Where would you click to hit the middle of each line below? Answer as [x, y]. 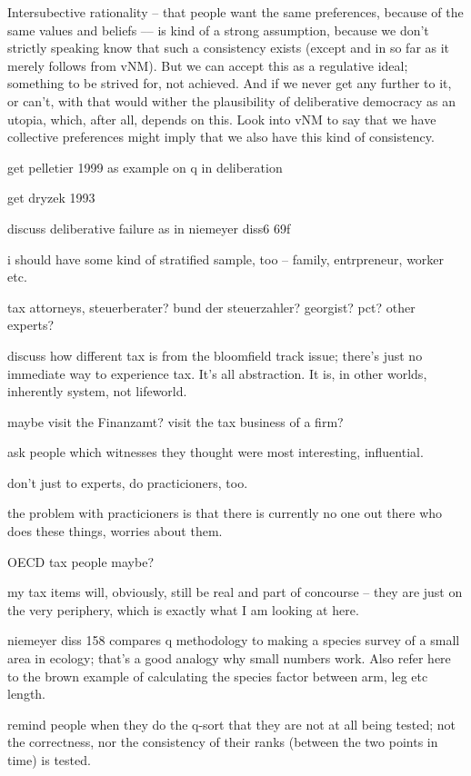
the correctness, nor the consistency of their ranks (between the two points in [223, 742]
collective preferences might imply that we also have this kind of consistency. [221, 137]
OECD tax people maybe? [80, 561]
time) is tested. [49, 760]
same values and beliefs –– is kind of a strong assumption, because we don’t [218, 30]
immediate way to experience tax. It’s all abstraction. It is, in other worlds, [217, 373]
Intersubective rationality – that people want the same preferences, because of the [235, 12]
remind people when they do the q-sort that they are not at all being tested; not [231, 724]
